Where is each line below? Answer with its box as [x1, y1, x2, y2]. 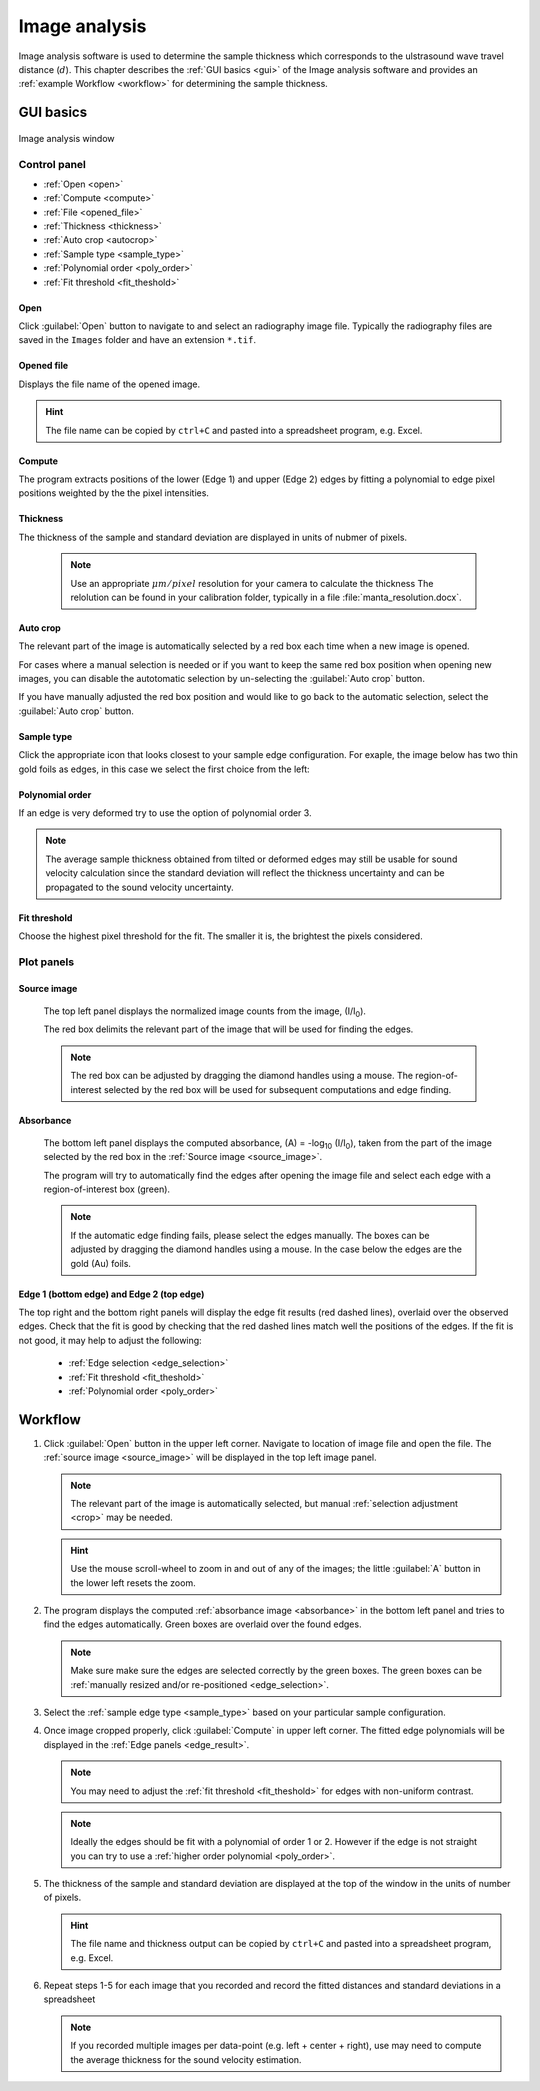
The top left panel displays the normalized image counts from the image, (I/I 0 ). [43, 1005, 367, 1019]
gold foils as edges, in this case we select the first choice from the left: [18, 763, 310, 775]
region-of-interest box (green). [43, 1183, 170, 1195]
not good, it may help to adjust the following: [18, 1334, 202, 1346]
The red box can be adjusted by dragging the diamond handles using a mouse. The [70, 1070, 414, 1082]
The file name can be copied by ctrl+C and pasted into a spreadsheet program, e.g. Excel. [45, 424, 423, 436]
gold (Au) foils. [70, 1257, 132, 1269]
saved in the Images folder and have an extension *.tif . [18, 334, 257, 346]
